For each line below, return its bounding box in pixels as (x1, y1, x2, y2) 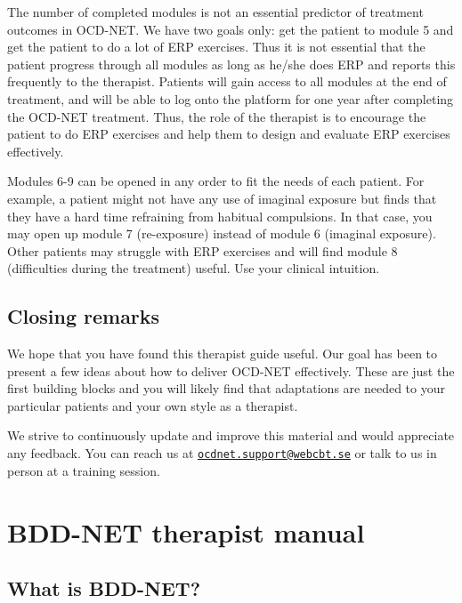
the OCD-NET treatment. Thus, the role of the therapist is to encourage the (7, 107, 426, 125)
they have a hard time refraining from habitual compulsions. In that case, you (7, 206, 433, 225)
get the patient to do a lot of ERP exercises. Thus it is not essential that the (7, 37, 426, 56)
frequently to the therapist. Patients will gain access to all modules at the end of (7, 72, 447, 91)
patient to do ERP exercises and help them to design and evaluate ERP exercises (7, 125, 450, 143)
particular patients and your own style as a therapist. (7, 396, 298, 414)
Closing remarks (7, 302, 160, 330)
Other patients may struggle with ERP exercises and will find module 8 (7, 241, 398, 260)
